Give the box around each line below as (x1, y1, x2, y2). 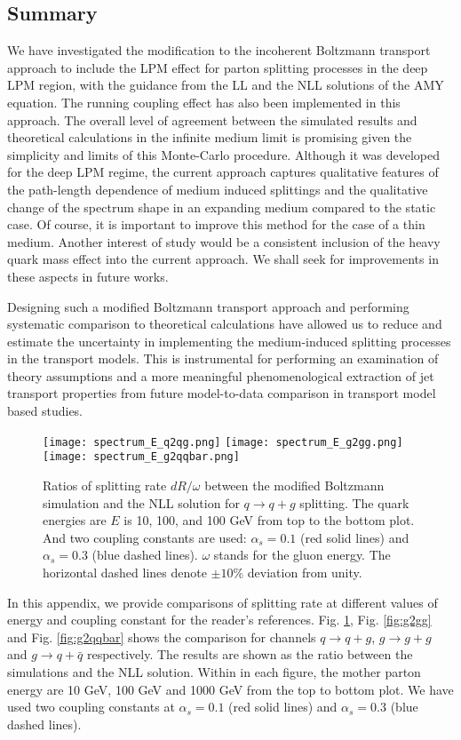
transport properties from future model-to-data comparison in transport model (7, 384, 436, 402)
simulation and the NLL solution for (43, 493, 240, 512)
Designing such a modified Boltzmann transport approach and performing (7, 297, 409, 315)
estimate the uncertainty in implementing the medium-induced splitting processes (7, 331, 451, 350)
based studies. (7, 402, 83, 420)
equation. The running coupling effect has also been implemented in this (7, 92, 401, 111)
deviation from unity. (247, 562, 362, 581)
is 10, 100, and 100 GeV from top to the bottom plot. (123, 511, 415, 529)
